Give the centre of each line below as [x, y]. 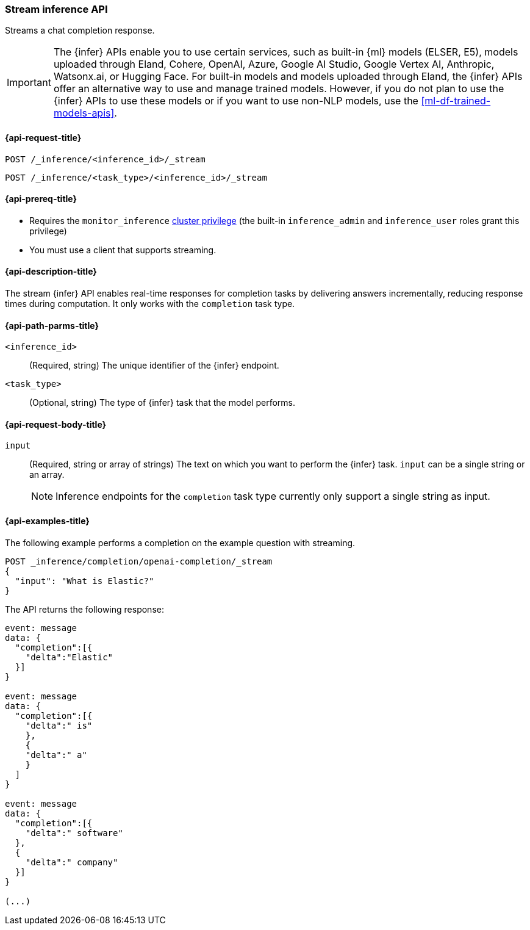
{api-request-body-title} [56, 424]
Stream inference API [56, 9]
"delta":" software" [74, 833]
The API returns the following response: [84, 609]
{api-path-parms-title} [52, 325]
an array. [47, 475]
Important [29, 83]
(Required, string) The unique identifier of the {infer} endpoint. [154, 366]
